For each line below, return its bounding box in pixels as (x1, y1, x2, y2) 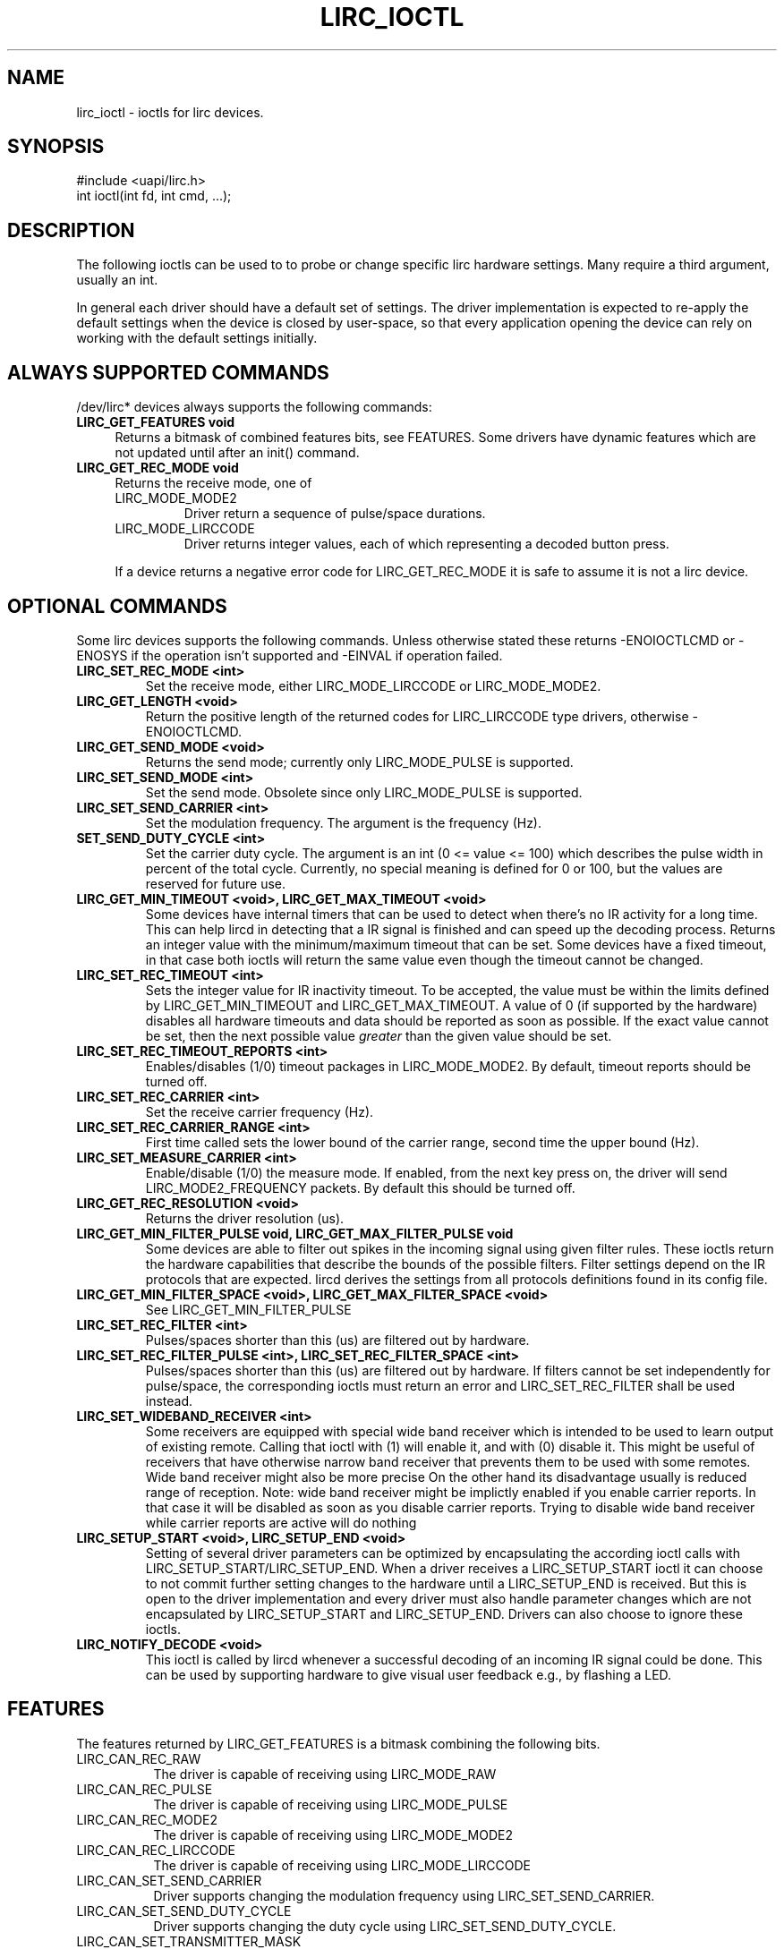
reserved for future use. (145, 875, 285, 891)
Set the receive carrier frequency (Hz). (145, 1103, 374, 1119)
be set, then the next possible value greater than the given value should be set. (145, 1027, 612, 1043)
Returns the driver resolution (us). (145, 1210, 345, 1226)
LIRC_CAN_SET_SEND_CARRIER (76, 1872, 262, 1888)
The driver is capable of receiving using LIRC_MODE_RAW (153, 1766, 497, 1782)
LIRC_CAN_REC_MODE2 (76, 1811, 217, 1827)
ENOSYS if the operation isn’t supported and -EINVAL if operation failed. (76, 647, 503, 663)
